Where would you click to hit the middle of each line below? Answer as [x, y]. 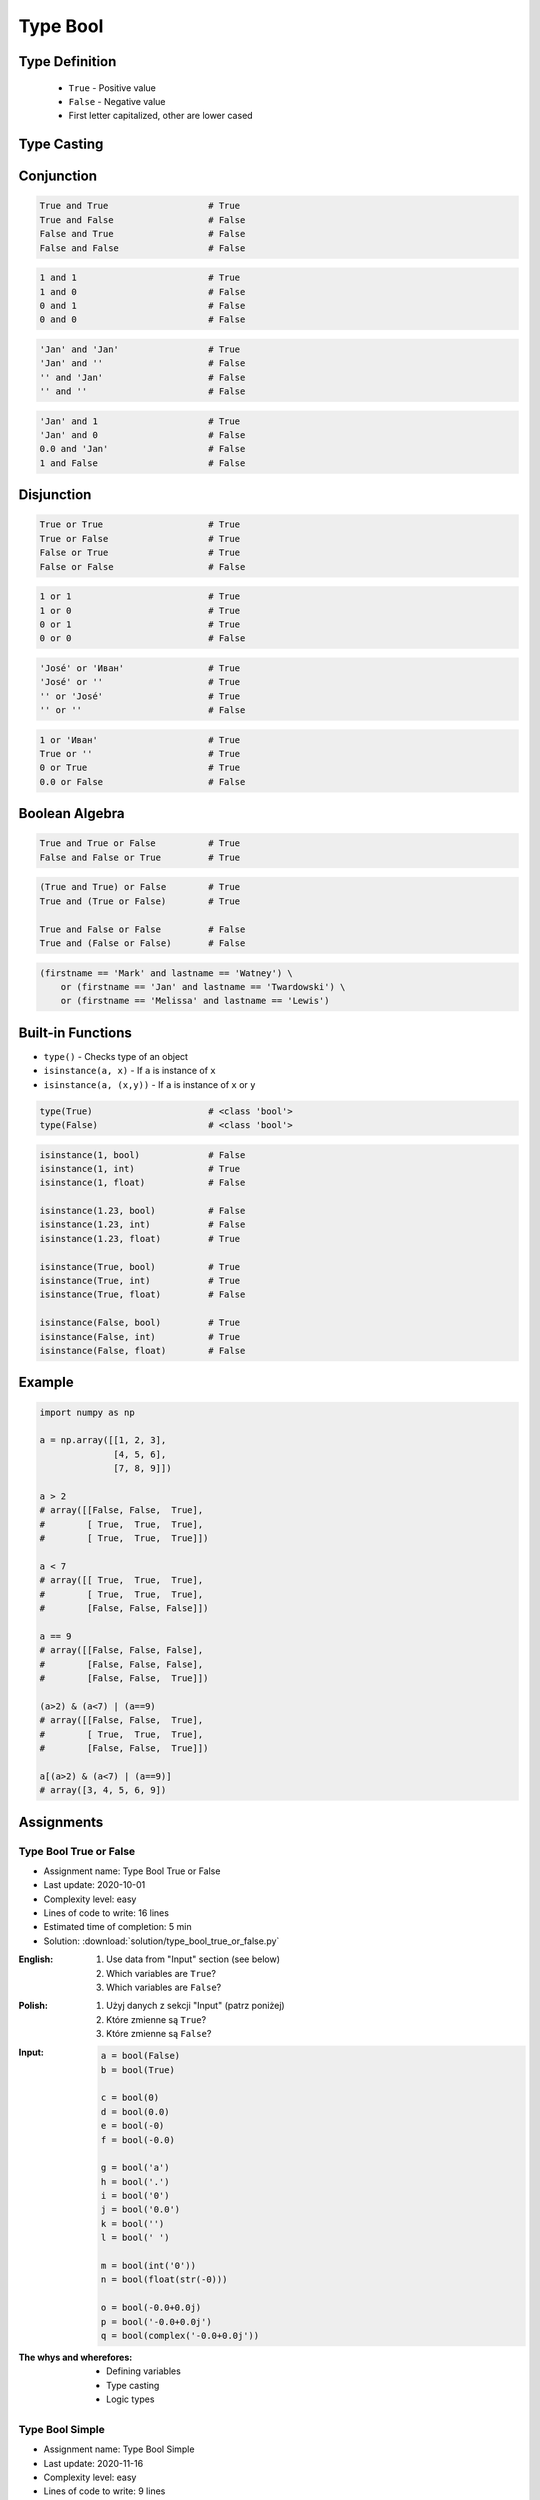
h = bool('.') [135, 2181]
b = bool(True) [137, 2069]
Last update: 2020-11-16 [93, 2463]
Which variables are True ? [161, 1973]
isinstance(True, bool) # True [139, 1266]
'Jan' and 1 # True [139, 421]
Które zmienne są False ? [159, 2034]
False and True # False [142, 234]
